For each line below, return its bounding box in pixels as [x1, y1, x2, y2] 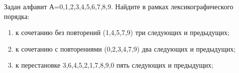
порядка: [4, 11, 29, 21]
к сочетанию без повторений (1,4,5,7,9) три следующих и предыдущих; [15, 27, 230, 37]
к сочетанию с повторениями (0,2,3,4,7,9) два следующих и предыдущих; [15, 43, 236, 54]
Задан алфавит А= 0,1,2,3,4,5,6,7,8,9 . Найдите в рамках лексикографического [4, 1, 234, 11]
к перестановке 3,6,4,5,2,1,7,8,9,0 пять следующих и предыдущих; [15, 60, 213, 70]
